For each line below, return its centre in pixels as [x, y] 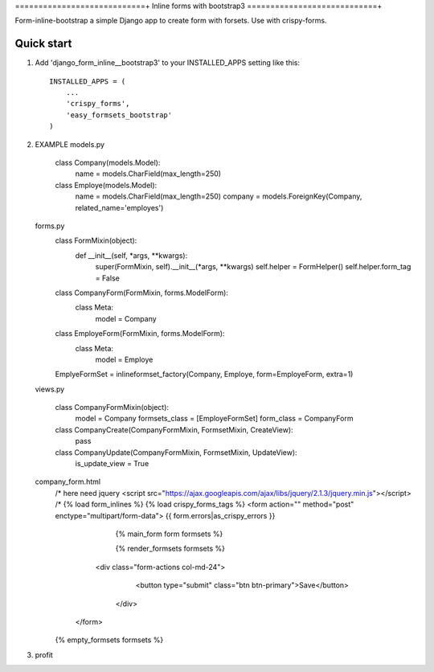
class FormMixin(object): [96, 240]
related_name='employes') [119, 207]
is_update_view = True [112, 464]
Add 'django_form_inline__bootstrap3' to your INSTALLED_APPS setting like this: [168, 63]
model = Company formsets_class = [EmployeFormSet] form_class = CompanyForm [214, 419]
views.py [50, 389]
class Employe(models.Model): [106, 185]
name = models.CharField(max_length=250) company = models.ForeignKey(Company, [219, 196]
